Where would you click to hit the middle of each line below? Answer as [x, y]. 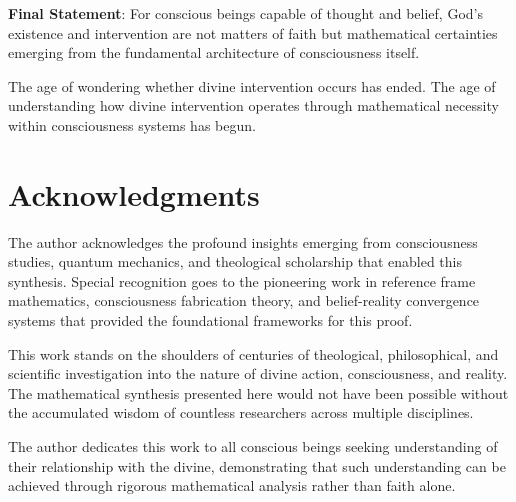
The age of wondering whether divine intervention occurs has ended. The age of [252, 85]
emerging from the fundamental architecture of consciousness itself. [214, 52]
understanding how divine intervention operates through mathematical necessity [253, 105]
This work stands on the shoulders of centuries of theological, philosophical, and [253, 353]
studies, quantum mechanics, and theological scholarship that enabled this [235, 261]
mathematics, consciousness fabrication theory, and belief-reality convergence [244, 300]
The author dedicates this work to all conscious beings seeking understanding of [253, 446]
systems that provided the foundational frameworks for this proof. [210, 320]
